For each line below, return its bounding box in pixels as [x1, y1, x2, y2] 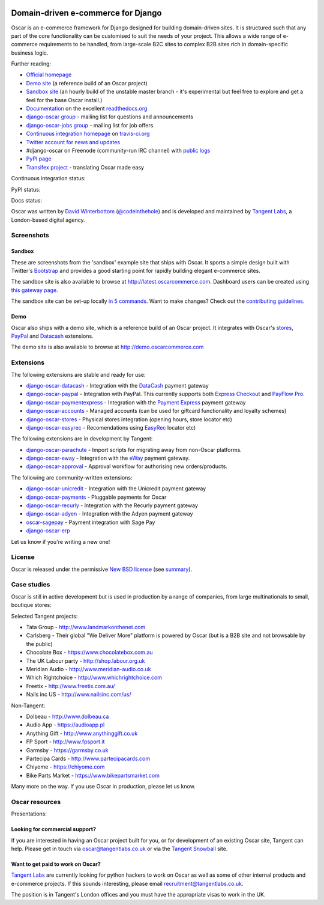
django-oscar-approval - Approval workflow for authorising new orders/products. [26, 463, 228, 470]
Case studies [11, 580, 50, 589]
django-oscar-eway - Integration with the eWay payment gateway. [26, 454, 190, 462]
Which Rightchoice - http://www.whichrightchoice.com [26, 674, 162, 681]
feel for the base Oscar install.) [26, 96, 103, 103]
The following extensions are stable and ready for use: [11, 371, 146, 378]
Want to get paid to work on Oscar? [11, 860, 101, 868]
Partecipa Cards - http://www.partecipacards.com [26, 755, 151, 762]
